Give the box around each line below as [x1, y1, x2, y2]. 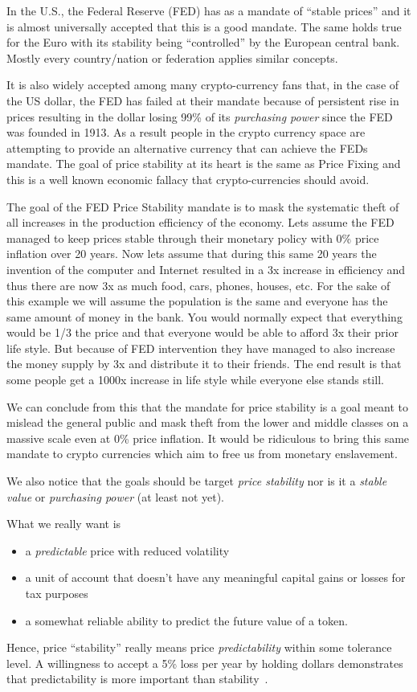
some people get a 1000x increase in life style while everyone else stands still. [6, 371, 384, 388]
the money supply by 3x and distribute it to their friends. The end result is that [6, 355, 402, 372]
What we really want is [6, 515, 121, 532]
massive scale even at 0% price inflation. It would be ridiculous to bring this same [6, 429, 410, 446]
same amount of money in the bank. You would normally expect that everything [6, 308, 403, 325]
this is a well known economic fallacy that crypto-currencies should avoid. [6, 170, 370, 187]
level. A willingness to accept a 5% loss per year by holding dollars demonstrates [6, 654, 403, 671]
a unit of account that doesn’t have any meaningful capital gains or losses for [25, 569, 406, 586]
